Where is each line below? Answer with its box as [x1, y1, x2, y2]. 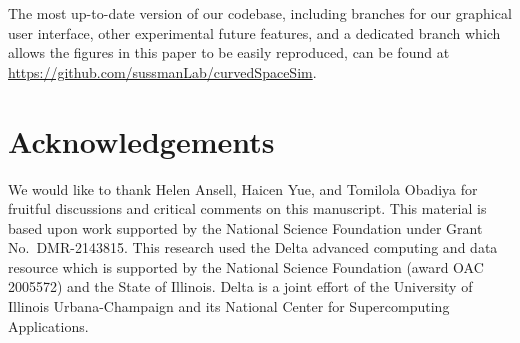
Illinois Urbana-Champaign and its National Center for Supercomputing [8, 296, 450, 317]
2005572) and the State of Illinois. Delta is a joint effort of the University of [8, 276, 473, 297]
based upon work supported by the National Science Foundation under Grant [8, 217, 483, 238]
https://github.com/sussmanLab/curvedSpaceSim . [8, 61, 317, 82]
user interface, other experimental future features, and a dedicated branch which [8, 22, 501, 43]
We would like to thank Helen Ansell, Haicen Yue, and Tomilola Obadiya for [8, 178, 478, 199]
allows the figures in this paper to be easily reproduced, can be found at [8, 42, 450, 63]
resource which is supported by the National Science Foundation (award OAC [8, 256, 484, 277]
